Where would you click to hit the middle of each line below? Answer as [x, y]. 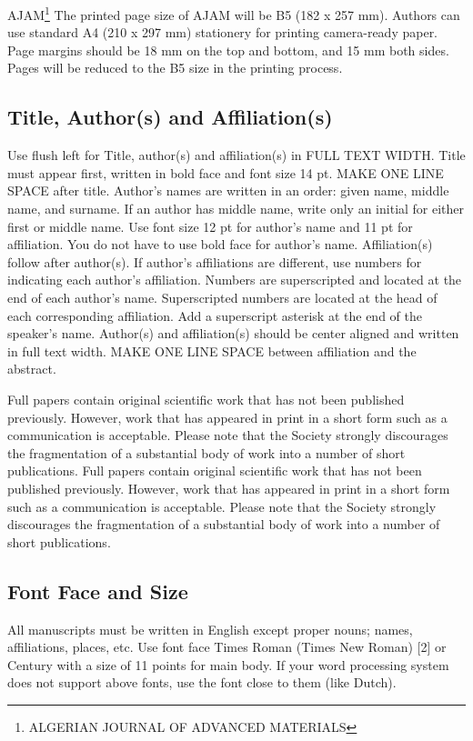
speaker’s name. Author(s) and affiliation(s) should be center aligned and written [233, 333]
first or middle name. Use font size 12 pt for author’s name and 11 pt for [210, 226]
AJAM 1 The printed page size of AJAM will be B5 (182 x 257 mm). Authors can [234, 13]
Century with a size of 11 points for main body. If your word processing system [228, 664]
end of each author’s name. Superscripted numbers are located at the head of [222, 297]
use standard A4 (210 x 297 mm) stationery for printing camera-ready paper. [223, 32]
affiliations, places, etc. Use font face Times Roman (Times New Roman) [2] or [227, 647]
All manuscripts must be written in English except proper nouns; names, [210, 629]
